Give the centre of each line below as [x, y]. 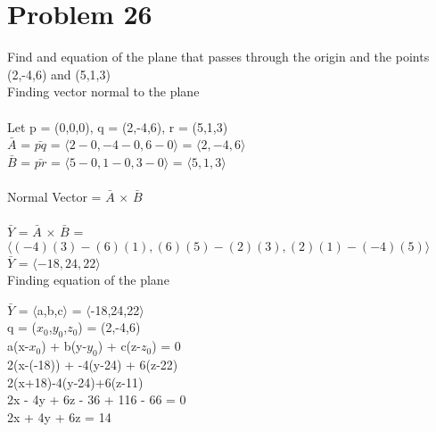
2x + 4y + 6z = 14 [59, 416]
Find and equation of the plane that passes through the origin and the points [218, 57]
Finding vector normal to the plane [103, 91]
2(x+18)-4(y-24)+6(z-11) [75, 382]
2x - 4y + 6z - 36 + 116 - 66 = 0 [97, 399]
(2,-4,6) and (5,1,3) [59, 74]
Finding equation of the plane [88, 280]
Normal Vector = [54, 196]
